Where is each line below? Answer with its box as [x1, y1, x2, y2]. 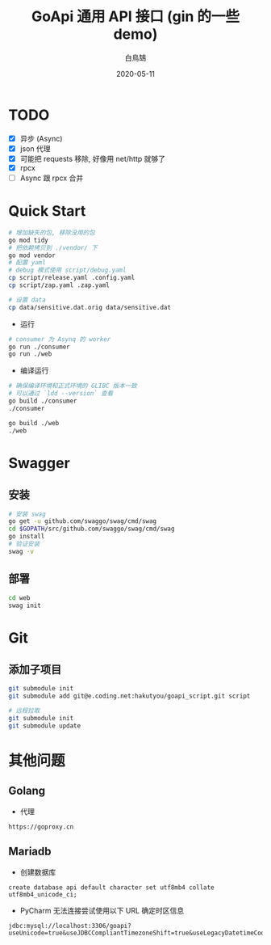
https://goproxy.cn [8, 822, 74, 831]
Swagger [8, 454, 70, 472]
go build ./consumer [8, 397, 78, 405]
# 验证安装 [8, 540, 40, 548]
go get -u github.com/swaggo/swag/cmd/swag [8, 517, 157, 525]
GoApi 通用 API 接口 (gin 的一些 [31, 7, 240, 26]
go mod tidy [8, 236, 48, 244]
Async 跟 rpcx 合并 [19, 173, 84, 183]
